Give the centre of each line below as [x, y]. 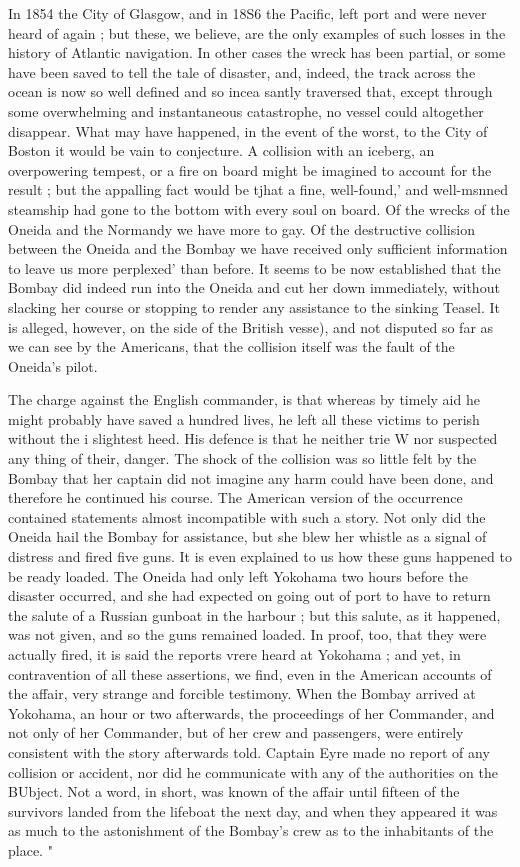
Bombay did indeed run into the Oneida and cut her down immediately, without [254, 287]
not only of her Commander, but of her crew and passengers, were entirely [236, 732]
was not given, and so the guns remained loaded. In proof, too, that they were [247, 634]
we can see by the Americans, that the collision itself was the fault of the [231, 346]
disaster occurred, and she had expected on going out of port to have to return [249, 595]
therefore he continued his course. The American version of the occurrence [235, 497]
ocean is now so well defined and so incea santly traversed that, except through [250, 91]
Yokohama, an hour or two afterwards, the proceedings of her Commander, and [251, 712]
